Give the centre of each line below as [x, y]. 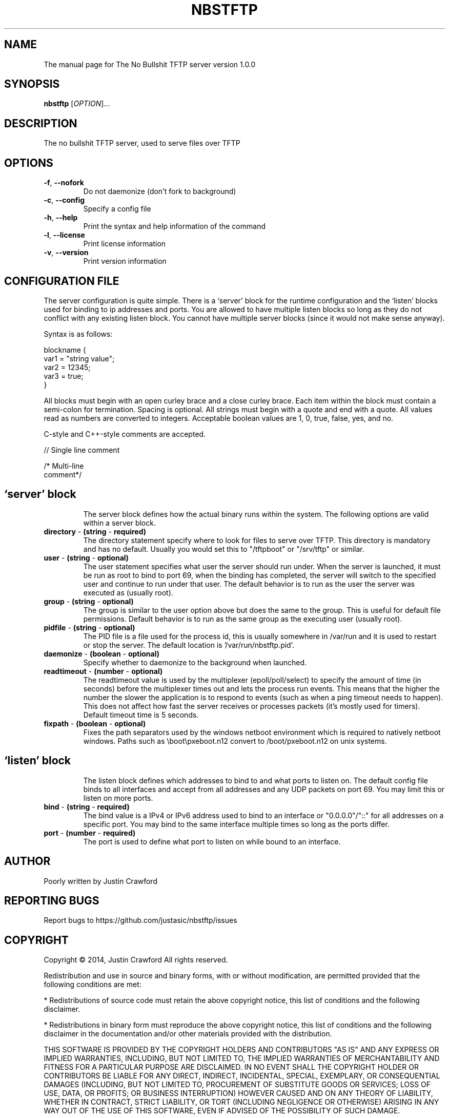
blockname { [65, 350]
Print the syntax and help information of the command [174, 226]
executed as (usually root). [128, 592]
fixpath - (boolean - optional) [95, 723]
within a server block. [119, 523]
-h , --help [61, 218]
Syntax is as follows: [78, 334]
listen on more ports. [118, 798]
